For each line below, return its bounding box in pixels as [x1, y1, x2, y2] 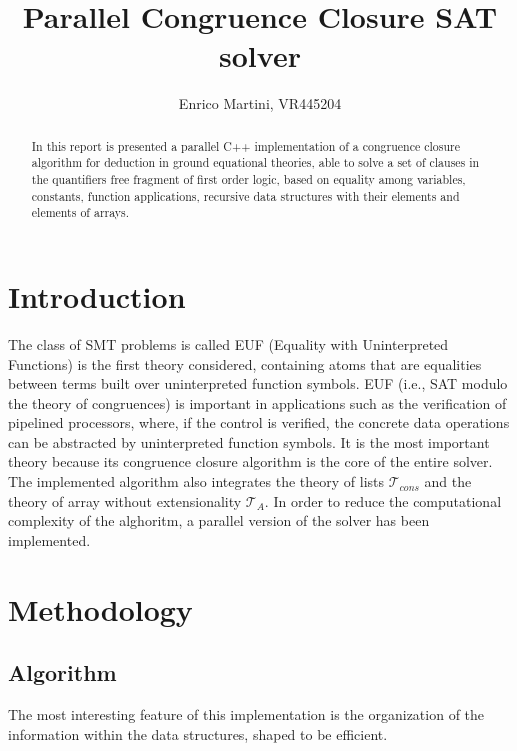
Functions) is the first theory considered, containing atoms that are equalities [8, 353, 482, 374]
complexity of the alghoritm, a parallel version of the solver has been [8, 510, 430, 531]
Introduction [8, 275, 186, 316]
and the [424, 471, 472, 492]
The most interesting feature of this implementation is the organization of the [8, 704, 485, 725]
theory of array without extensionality [8, 490, 242, 511]
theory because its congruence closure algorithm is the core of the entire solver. [8, 451, 493, 472]
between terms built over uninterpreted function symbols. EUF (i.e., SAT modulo [8, 373, 508, 394]
